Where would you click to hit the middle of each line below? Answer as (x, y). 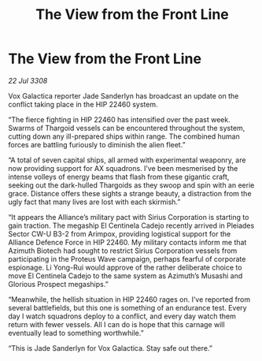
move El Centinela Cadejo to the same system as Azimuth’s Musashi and (125, 275)
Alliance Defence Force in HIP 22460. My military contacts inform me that (127, 242)
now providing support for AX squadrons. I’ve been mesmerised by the (123, 168)
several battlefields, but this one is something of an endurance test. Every (127, 307)
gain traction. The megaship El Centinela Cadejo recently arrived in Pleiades (131, 225)
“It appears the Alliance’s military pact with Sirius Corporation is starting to (129, 217)
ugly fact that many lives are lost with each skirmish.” (94, 202)
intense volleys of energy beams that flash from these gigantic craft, (119, 177)
